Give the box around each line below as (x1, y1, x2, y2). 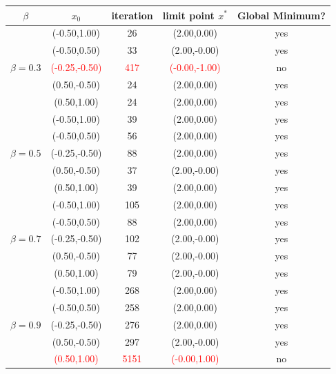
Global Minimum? (237, 8, 326, 22)
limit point (162, 8, 215, 22)
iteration (111, 8, 153, 22)
